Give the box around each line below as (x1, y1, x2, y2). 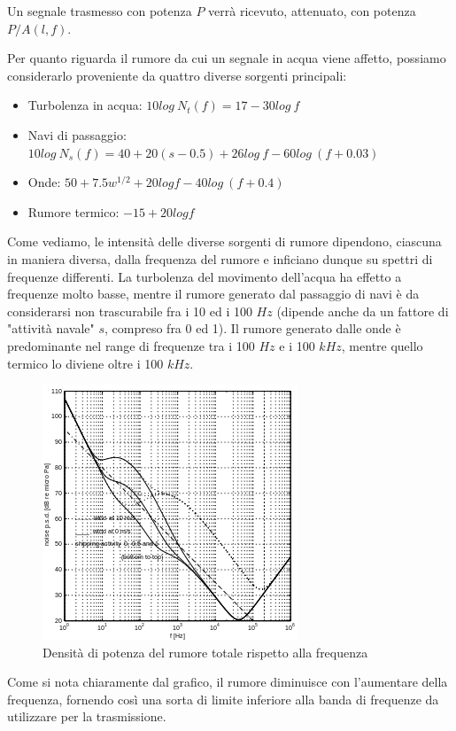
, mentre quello (341, 336, 423, 354)
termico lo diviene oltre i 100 (7, 354, 164, 372)
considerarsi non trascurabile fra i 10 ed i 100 (7, 301, 252, 320)
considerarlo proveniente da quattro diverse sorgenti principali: (7, 66, 347, 84)
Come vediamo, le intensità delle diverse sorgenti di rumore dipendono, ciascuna (7, 232, 442, 251)
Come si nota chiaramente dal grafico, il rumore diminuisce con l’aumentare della (7, 673, 448, 691)
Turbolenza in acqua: (27, 96, 143, 114)
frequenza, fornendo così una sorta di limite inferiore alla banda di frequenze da (7, 689, 439, 708)
